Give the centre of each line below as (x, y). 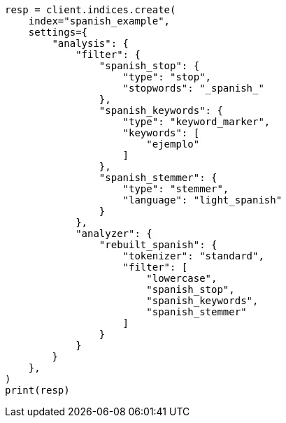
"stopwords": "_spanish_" (193, 88)
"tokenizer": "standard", (193, 256)
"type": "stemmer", (176, 189)
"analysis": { (91, 43)
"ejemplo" (173, 144)
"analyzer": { (114, 234)
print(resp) (37, 390)
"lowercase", (182, 278)
